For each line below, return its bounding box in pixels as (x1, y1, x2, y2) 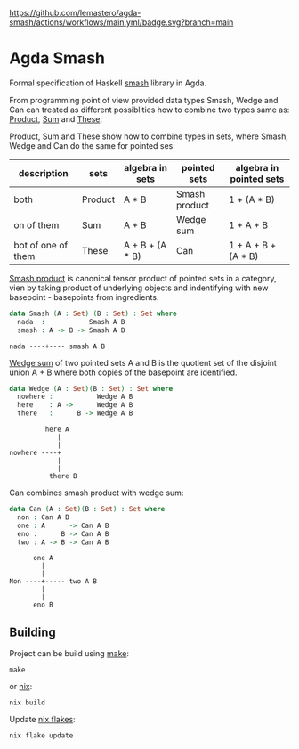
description (18, 167, 69, 179)
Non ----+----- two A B (9, 577, 98, 586)
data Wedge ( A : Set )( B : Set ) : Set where (9, 384, 174, 393)
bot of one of (13, 239, 69, 251)
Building (9, 624, 56, 639)
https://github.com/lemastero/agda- (9, 8, 141, 18)
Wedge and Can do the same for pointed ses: (9, 140, 176, 151)
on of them (13, 218, 60, 231)
